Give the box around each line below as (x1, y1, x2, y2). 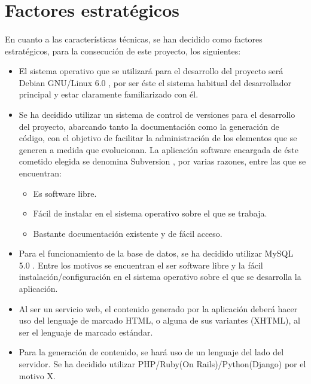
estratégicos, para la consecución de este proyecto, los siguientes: (5, 44, 241, 57)
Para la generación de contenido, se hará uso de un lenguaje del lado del (19, 346, 284, 358)
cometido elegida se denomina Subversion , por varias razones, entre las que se (19, 155, 306, 167)
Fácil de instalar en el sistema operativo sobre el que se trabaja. (33, 207, 267, 220)
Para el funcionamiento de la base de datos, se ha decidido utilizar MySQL (19, 247, 294, 260)
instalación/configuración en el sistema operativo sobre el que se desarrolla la (19, 270, 301, 283)
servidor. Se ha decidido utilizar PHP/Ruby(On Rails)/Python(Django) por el (19, 358, 306, 370)
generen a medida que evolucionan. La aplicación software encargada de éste (19, 143, 298, 156)
